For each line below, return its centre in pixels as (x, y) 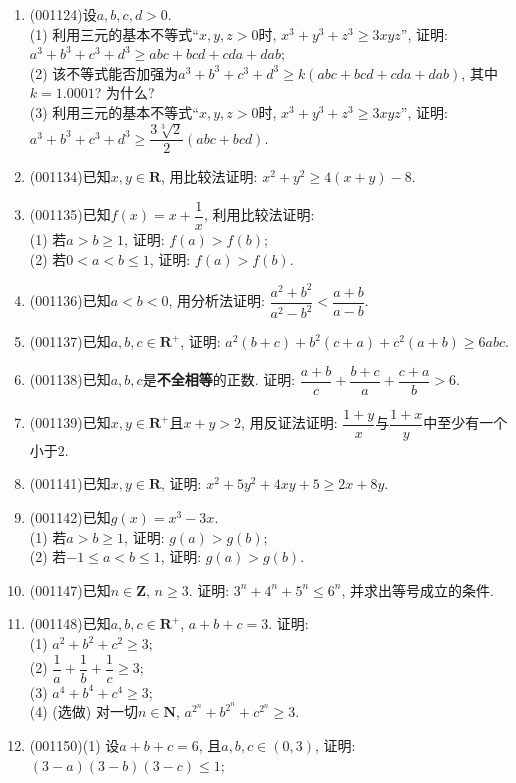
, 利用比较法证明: (259, 214)
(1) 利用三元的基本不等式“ (114, 33)
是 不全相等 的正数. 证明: (219, 379)
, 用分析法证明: (216, 300)
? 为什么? (124, 92)
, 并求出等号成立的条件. (417, 589)
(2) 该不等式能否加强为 (104, 72)
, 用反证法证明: (289, 422)
